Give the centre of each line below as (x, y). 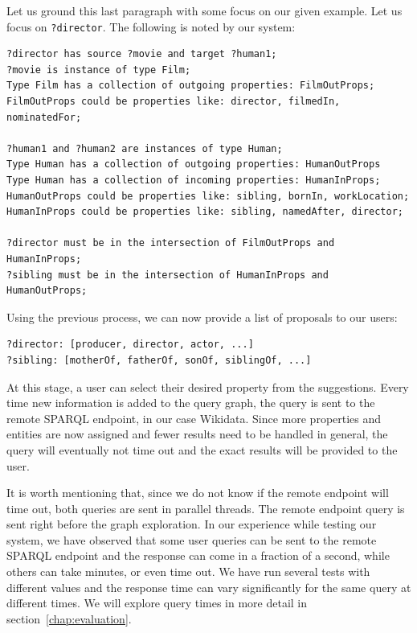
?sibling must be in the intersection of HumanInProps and (168, 275)
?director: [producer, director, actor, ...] (130, 345)
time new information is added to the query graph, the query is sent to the (191, 403)
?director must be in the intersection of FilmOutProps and (171, 243)
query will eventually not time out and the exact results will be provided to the (202, 449)
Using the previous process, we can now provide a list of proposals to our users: (202, 316)
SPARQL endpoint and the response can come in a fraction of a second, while (198, 555)
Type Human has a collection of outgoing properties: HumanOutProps (194, 164)
